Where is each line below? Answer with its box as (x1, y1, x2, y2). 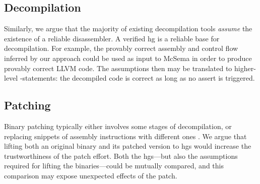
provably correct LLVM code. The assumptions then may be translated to (4, 63, 232, 73)
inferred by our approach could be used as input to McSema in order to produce (4, 52, 252, 63)
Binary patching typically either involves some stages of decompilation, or (4, 120, 232, 131)
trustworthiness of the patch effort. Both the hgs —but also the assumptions (4, 150, 238, 161)
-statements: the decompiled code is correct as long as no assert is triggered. (20, 73, 255, 83)
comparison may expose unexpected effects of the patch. (4, 170, 177, 180)
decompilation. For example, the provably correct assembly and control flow (4, 43, 238, 53)
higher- (234, 63, 256, 73)
